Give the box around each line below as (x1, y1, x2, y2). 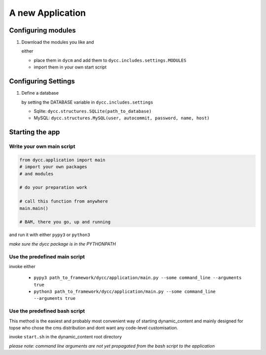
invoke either (9, 263, 35, 269)
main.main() (19, 205, 49, 211)
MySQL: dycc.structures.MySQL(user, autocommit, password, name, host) (33, 115, 210, 121)
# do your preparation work (19, 185, 87, 190)
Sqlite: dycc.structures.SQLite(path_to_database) (33, 108, 152, 114)
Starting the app (9, 128, 60, 137)
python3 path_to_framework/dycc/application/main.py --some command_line (33, 289, 216, 294)
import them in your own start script (33, 64, 107, 70)
